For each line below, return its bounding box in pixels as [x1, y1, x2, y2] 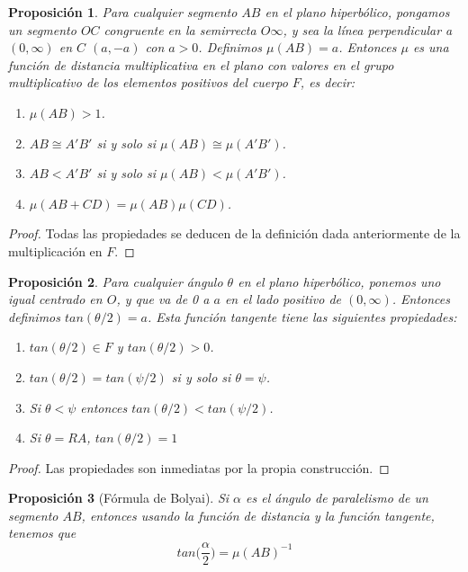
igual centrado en [8, 290, 103, 308]
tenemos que [8, 523, 76, 542]
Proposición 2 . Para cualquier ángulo [8, 272, 223, 290]
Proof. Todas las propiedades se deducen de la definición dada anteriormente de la [8, 224, 461, 243]
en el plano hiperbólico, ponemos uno [238, 272, 441, 290]
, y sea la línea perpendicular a [283, 20, 453, 39]
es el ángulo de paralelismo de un [246, 488, 428, 507]
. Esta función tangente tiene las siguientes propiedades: [147, 307, 457, 326]
